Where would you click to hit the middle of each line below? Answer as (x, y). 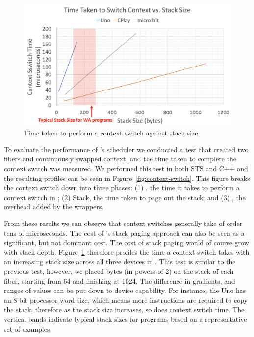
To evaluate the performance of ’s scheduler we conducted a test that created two (126, 149)
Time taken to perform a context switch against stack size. (112, 133)
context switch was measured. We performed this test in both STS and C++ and (126, 168)
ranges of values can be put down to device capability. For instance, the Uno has (125, 290)
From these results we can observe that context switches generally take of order (123, 223)
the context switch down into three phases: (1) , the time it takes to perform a (122, 188)
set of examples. (28, 328)
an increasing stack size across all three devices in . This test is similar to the (120, 261)
